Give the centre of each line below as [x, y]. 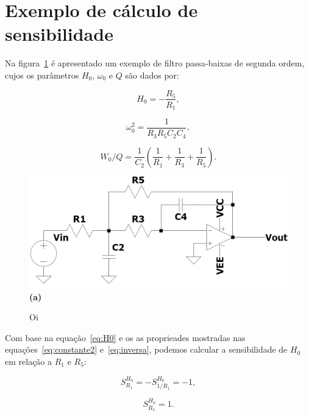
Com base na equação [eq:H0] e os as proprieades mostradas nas [125, 337]
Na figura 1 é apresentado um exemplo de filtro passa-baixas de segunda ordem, [155, 63]
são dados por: [152, 75]
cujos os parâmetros [42, 75]
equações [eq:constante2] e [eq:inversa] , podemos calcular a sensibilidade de [146, 349]
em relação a [29, 361]
